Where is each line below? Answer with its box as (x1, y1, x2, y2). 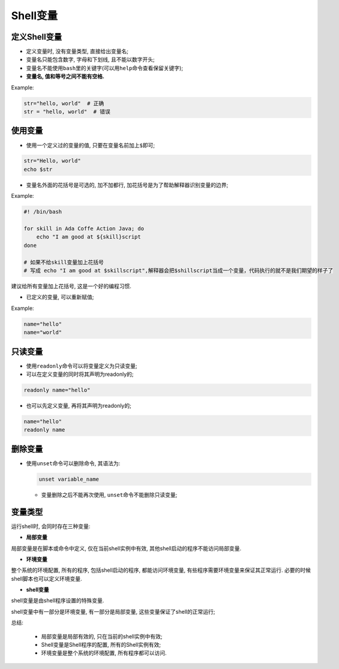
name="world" (23, 329, 62, 336)
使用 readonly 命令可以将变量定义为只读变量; (26, 362, 137, 369)
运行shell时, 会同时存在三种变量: (11, 522, 91, 530)
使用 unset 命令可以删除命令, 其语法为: (26, 459, 121, 467)
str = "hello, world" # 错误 (23, 109, 110, 115)
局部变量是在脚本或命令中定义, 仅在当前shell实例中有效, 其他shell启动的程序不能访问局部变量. (11, 544, 242, 552)
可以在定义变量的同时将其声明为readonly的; (26, 370, 134, 378)
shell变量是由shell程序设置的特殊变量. (11, 597, 104, 604)
